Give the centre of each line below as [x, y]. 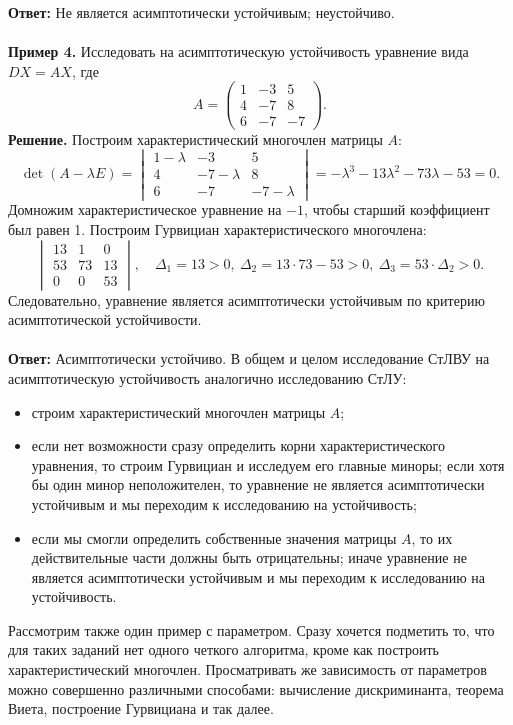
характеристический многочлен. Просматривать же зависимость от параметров [247, 669]
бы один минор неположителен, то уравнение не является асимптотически [258, 484]
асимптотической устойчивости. [105, 319]
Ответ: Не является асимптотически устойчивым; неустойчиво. [201, 12]
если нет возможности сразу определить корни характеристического [238, 445]
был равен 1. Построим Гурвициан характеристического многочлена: [217, 228]
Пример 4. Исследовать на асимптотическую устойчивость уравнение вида [238, 51]
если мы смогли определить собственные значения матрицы [214, 537]
